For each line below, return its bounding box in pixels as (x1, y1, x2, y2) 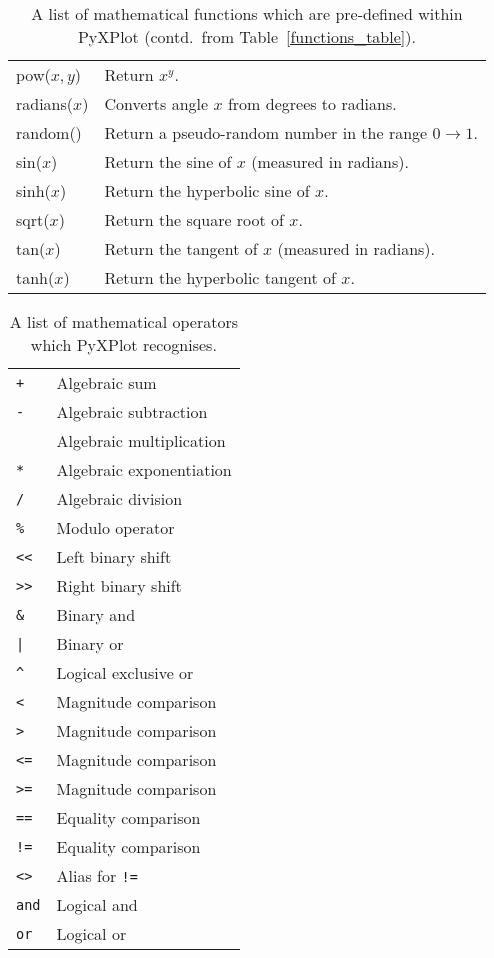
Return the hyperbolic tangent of (104, 266, 336, 289)
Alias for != (56, 864, 138, 887)
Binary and (56, 603, 136, 626)
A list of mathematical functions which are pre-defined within (31, 2, 463, 25)
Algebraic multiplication (56, 429, 226, 452)
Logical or (56, 922, 127, 945)
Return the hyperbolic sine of (104, 179, 310, 202)
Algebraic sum (56, 371, 157, 394)
